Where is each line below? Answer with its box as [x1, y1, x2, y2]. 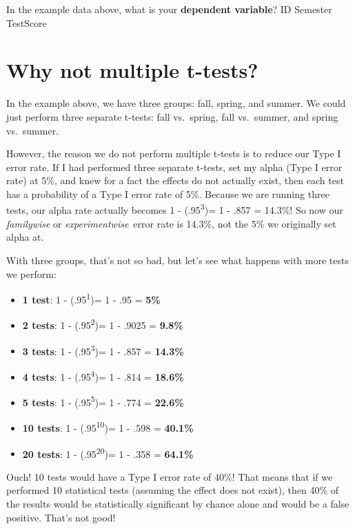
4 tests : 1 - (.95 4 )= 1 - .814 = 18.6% [22, 367, 184, 383]
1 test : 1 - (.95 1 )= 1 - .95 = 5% [22, 290, 161, 306]
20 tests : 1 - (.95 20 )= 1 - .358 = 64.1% [22, 444, 194, 461]
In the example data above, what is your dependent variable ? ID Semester [6, 2, 332, 16]
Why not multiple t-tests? [6, 56, 258, 84]
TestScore [6, 15, 47, 30]
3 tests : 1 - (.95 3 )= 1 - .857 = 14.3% [22, 341, 184, 358]
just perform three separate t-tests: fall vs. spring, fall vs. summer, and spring [6, 109, 338, 123]
